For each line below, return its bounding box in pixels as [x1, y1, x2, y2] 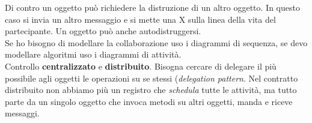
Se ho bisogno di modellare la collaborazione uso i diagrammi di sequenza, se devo [5, 36, 308, 49]
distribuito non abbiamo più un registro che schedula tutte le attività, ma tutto [5, 83, 297, 96]
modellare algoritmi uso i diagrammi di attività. [5, 48, 182, 61]
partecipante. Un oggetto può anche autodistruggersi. [5, 25, 201, 37]
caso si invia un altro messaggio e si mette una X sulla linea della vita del [5, 13, 276, 25]
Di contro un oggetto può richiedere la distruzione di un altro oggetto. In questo [5, 1, 300, 13]
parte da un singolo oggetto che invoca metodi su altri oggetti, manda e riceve [5, 95, 293, 107]
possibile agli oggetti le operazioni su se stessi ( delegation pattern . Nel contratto [5, 71, 298, 84]
